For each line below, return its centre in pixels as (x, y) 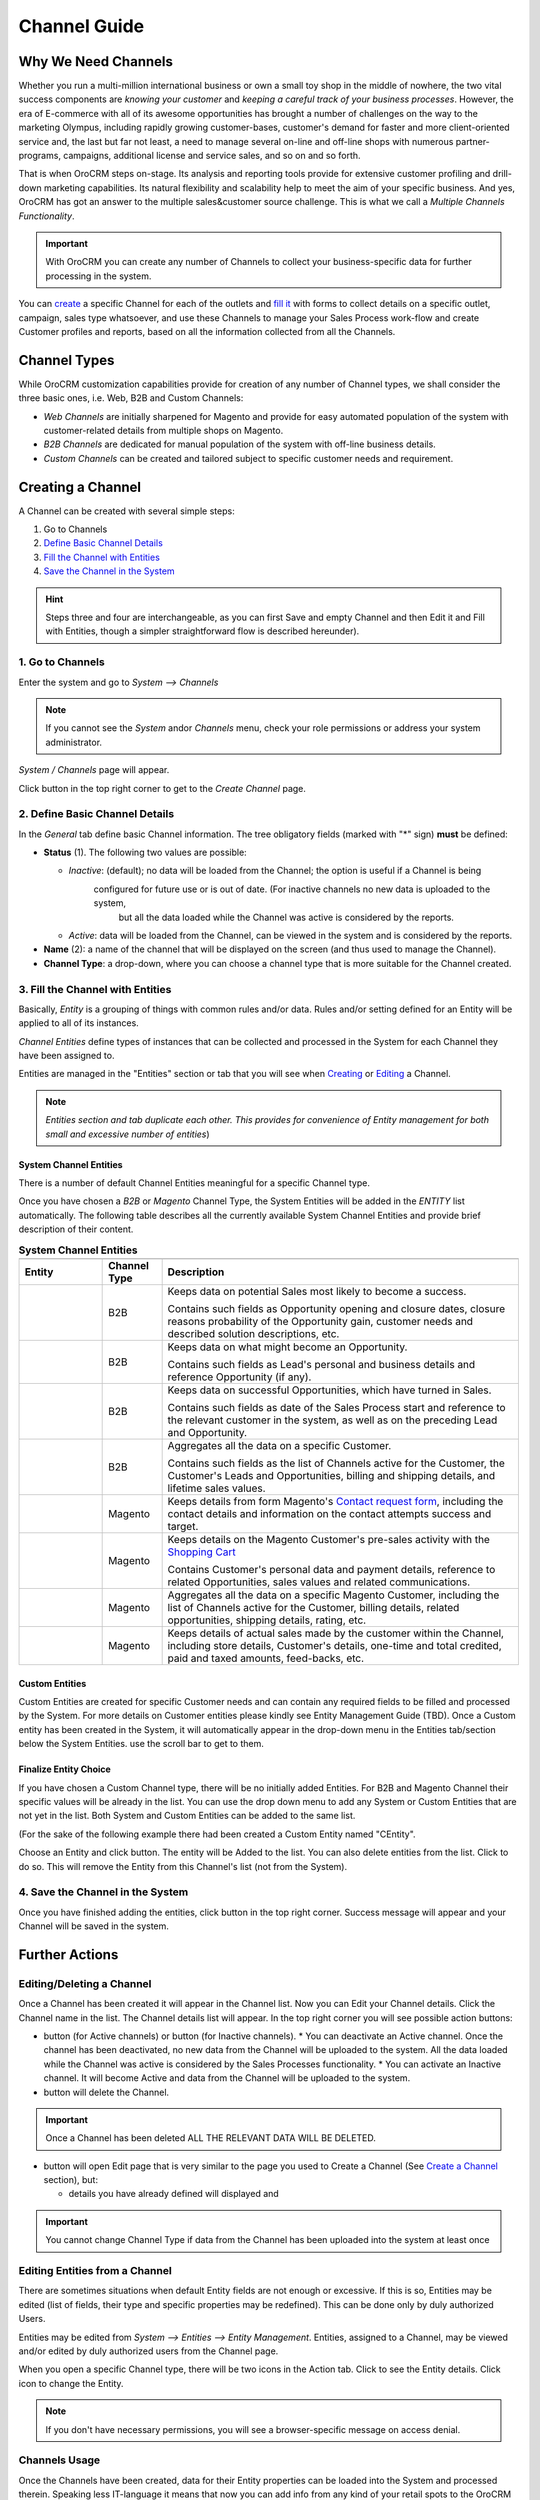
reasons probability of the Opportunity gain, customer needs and (320, 1321)
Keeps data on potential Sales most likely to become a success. (317, 1291)
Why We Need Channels (96, 61)
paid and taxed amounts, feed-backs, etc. (266, 1658)
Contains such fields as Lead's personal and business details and (321, 1364)
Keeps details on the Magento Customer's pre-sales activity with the (328, 1539)
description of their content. (76, 1229)
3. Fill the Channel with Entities (95, 989)
